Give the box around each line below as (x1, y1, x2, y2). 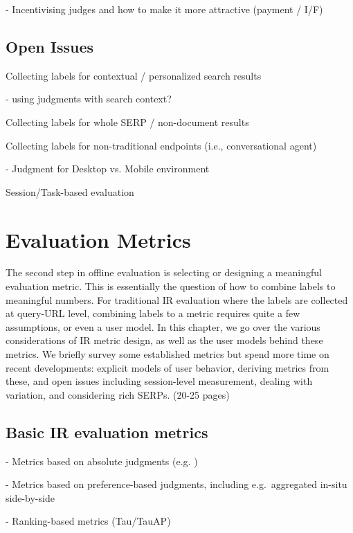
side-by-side (6, 490, 55, 505)
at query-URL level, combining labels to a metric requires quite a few (6, 306, 300, 320)
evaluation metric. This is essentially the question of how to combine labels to (6, 279, 336, 293)
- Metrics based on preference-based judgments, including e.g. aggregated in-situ (6, 477, 347, 491)
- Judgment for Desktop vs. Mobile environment (6, 161, 210, 176)
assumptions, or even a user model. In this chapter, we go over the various (6, 319, 320, 334)
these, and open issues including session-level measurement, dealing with (6, 374, 313, 388)
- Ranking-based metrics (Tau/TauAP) (6, 514, 171, 528)
